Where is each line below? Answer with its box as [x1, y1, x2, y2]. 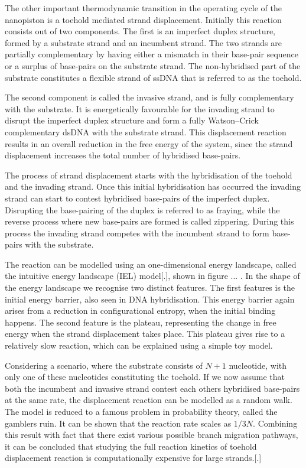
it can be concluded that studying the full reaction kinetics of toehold [5, 440, 257, 452]
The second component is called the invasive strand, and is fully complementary [5, 91, 294, 103]
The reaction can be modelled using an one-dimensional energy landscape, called [5, 258, 297, 270]
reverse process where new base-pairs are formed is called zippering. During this [5, 215, 294, 227]
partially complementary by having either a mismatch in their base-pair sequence [5, 48, 299, 60]
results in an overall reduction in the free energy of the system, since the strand [5, 137, 293, 149]
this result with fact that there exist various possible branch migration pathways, [5, 428, 298, 441]
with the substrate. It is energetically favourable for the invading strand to [5, 102, 275, 115]
